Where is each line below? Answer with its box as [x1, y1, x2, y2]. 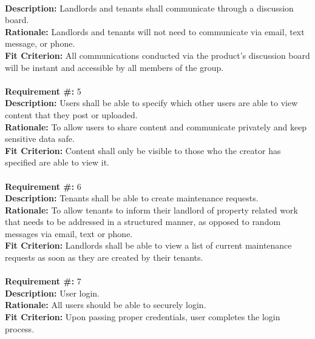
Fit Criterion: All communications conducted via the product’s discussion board [5, 49, 310, 61]
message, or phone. [5, 37, 75, 50]
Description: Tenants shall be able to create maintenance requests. [5, 192, 259, 204]
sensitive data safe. [5, 132, 75, 145]
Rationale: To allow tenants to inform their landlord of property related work [5, 203, 298, 216]
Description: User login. [5, 286, 100, 299]
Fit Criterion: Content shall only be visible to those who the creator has [5, 144, 281, 156]
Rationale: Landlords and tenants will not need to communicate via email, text [5, 25, 305, 38]
